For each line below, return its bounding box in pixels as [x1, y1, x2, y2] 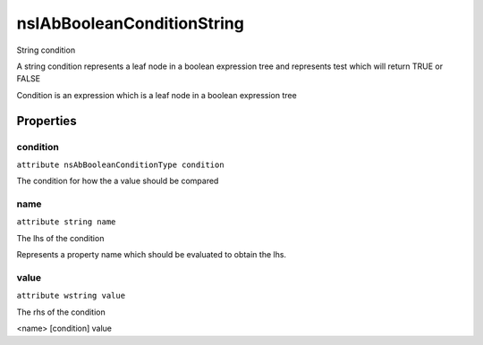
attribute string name [16, 217, 116, 227]
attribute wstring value [16, 290, 125, 301]
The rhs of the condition [16, 307, 106, 317]
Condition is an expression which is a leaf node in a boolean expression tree [16, 89, 297, 100]
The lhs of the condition [16, 232, 105, 243]
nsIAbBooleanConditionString [16, 13, 245, 33]
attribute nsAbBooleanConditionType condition [16, 159, 225, 170]
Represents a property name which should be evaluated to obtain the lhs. [16, 249, 286, 260]
